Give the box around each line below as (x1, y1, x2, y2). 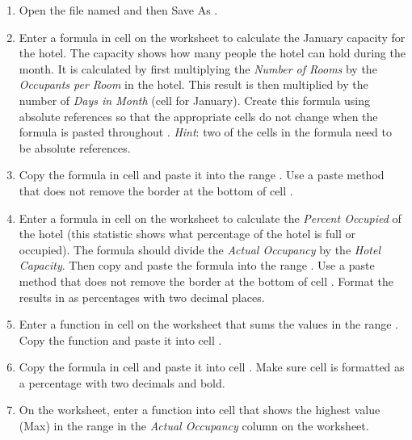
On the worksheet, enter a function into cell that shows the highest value (19, 401, 380, 418)
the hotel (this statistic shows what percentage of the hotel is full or (19, 225, 356, 242)
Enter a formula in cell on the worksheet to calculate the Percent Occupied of (19, 209, 401, 226)
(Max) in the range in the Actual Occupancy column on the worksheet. (19, 417, 369, 434)
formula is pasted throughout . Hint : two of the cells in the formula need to (19, 124, 392, 140)
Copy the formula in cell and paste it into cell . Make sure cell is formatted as (19, 358, 405, 375)
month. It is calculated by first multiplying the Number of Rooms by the (19, 60, 377, 77)
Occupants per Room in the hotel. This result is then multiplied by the (19, 76, 368, 93)
